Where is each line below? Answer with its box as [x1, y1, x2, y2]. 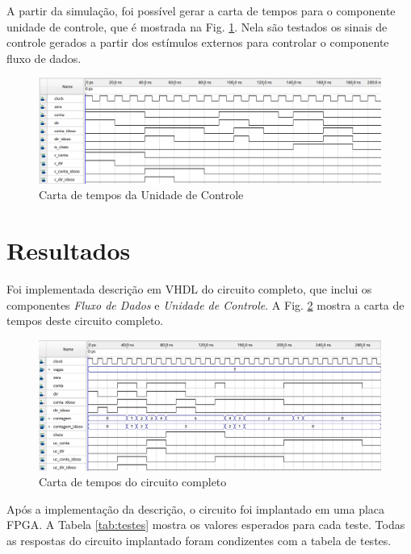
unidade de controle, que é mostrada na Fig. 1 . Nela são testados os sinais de [6, 18, 388, 35]
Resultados [6, 234, 131, 266]
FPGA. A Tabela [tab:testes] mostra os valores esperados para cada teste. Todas [6, 516, 405, 533]
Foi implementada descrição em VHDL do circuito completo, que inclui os [6, 280, 372, 297]
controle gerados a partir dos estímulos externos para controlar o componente [6, 34, 389, 51]
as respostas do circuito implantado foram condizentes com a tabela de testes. [6, 531, 392, 548]
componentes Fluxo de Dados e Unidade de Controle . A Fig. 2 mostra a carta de [6, 296, 405, 313]
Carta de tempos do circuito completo [39, 473, 227, 490]
